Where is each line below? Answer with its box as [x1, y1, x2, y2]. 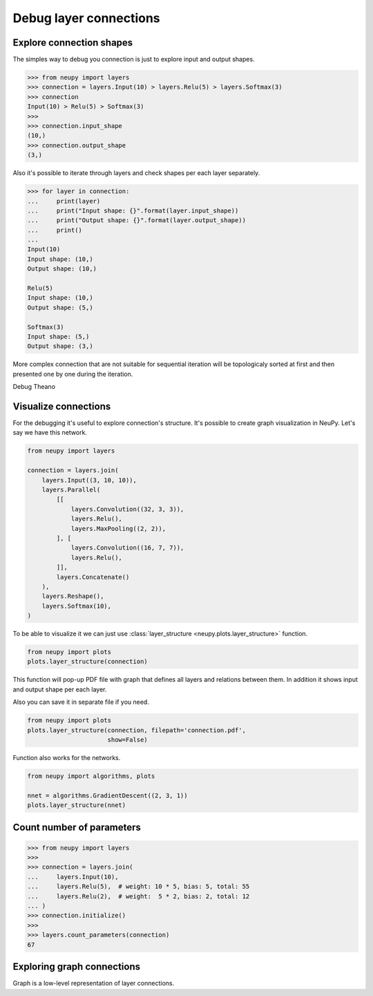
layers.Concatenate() [56, 573, 130, 581]
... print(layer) [27, 197, 101, 205]
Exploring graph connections [12, 961, 141, 972]
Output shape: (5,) [27, 303, 93, 311]
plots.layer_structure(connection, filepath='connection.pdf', [27, 726, 247, 734]
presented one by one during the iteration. [12, 370, 133, 378]
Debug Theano [12, 383, 55, 391]
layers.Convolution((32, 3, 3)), [70, 505, 184, 513]
